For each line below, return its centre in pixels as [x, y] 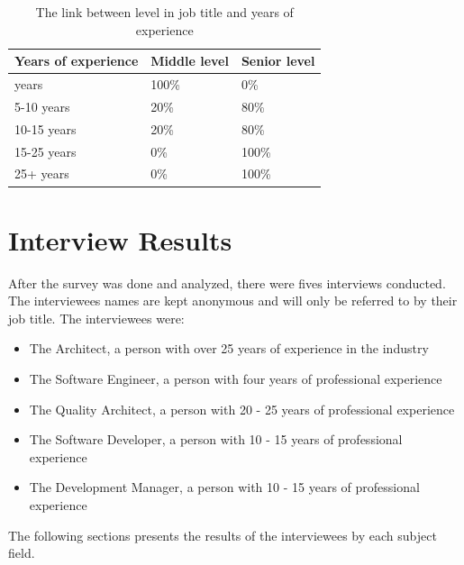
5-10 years [42, 106]
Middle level [190, 61]
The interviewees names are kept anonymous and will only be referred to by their [233, 301]
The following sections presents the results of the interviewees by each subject [223, 535]
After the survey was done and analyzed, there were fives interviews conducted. [227, 282]
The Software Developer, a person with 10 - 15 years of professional [216, 439]
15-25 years [45, 151]
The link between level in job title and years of [164, 12]
